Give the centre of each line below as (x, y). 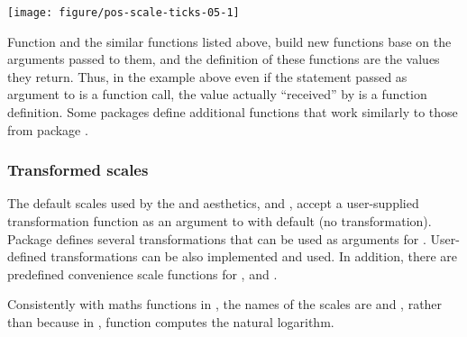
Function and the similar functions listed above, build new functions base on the (229, 41)
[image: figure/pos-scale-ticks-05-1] (124, 13)
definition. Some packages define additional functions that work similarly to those (233, 112)
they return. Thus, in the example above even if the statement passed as (207, 76)
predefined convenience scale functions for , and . (142, 273)
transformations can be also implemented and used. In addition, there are (254, 256)
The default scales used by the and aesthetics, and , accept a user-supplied (213, 203)
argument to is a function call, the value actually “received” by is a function (217, 94)
